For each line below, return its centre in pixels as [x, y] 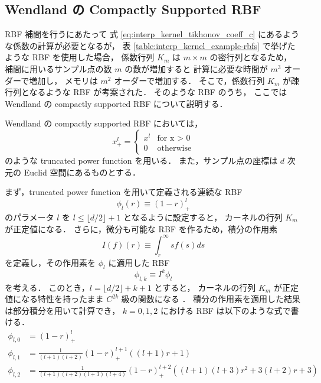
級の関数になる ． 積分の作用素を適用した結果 [211, 299]
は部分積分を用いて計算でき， [63, 310]
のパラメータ [30, 217]
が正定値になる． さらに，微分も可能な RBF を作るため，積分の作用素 [141, 228]
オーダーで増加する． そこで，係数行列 [189, 80]
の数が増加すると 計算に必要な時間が [196, 68]
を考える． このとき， [47, 287]
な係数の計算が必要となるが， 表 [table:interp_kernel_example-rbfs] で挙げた [150, 45]
